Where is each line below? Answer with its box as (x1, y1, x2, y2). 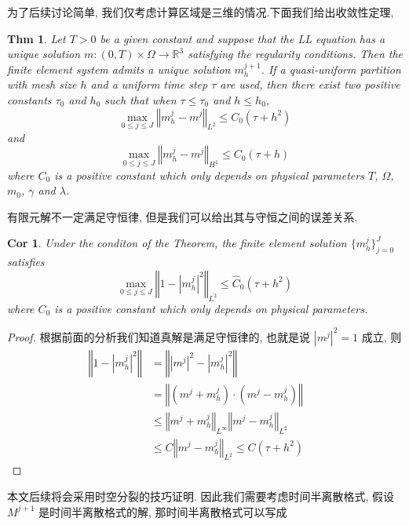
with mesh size (7, 76, 77, 93)
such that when (104, 91, 177, 108)
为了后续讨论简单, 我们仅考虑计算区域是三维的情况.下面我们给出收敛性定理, (7, 4, 394, 20)
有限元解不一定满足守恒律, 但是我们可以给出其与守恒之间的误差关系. (7, 208, 358, 224)
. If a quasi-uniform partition (261, 60, 401, 77)
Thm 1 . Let (7, 30, 66, 46)
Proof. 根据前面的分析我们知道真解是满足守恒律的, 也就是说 (7, 328, 311, 345)
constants (7, 91, 52, 108)
